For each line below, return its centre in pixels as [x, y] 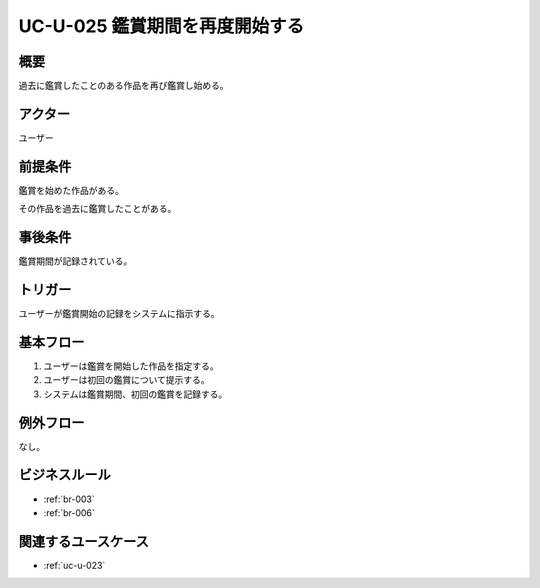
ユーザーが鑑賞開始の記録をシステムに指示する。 [119, 314]
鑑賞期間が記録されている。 [75, 261]
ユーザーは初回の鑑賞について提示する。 [126, 380]
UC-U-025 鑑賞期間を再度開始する [161, 26]
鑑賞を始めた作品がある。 [71, 190]
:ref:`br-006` [69, 512]
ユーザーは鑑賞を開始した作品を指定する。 [131, 366]
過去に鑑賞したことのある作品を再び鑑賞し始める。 [123, 86]
